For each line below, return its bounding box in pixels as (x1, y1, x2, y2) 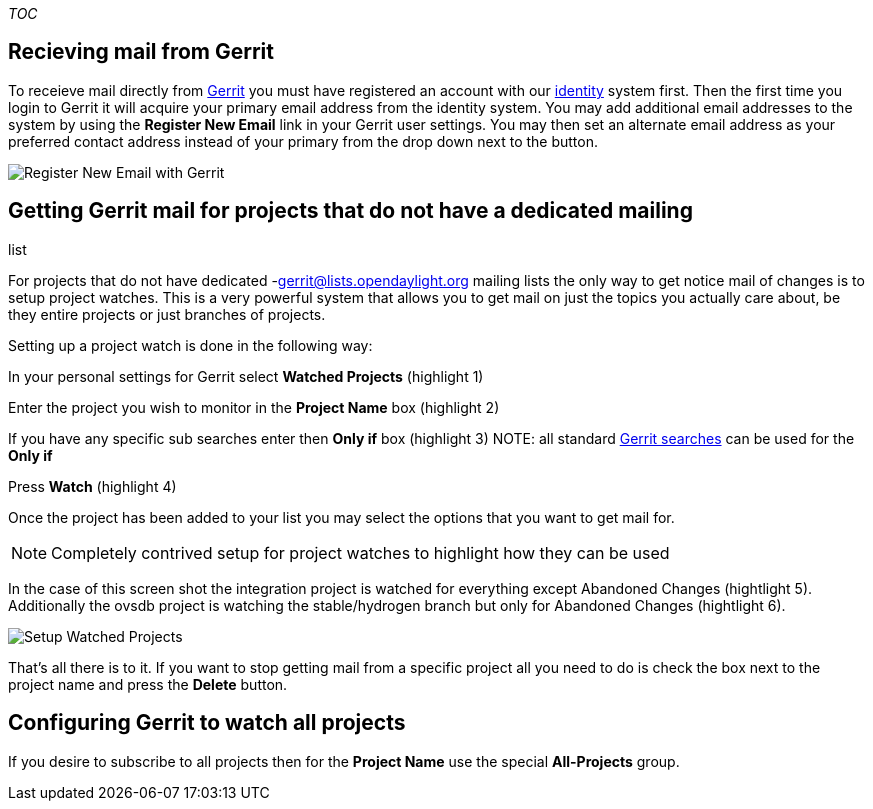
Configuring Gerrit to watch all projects (8, 710, 406, 736)
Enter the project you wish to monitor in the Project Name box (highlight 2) (8, 398, 500, 416)
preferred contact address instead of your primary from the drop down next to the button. (8, 132, 598, 150)
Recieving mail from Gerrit (8, 39, 274, 65)
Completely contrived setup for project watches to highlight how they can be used (51, 542, 670, 563)
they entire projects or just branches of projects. (8, 305, 326, 323)
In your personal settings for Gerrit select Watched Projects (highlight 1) (8, 367, 484, 385)
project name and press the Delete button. (8, 675, 288, 693)
